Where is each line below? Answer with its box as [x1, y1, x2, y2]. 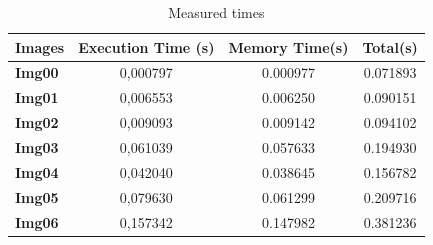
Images [15, 36, 65, 57]
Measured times [168, 2, 265, 22]
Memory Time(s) [228, 36, 349, 57]
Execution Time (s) [78, 36, 215, 57]
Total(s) [362, 36, 418, 57]
